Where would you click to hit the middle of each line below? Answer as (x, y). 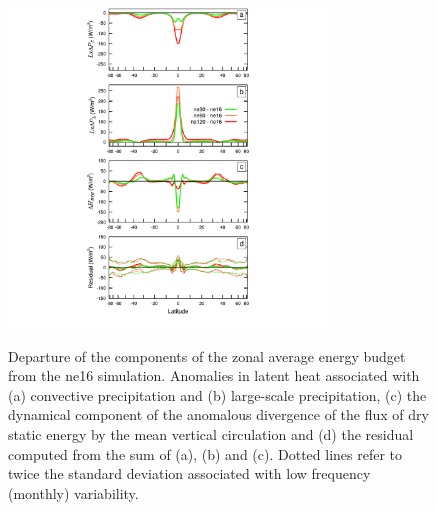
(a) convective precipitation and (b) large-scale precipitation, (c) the (217, 394)
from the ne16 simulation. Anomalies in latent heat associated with (214, 375)
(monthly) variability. (73, 492)
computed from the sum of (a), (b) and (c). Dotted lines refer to (205, 453)
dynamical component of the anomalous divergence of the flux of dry (218, 414)
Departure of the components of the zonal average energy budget (207, 355)
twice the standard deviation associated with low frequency (189, 473)
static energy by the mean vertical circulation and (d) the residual (211, 433)
